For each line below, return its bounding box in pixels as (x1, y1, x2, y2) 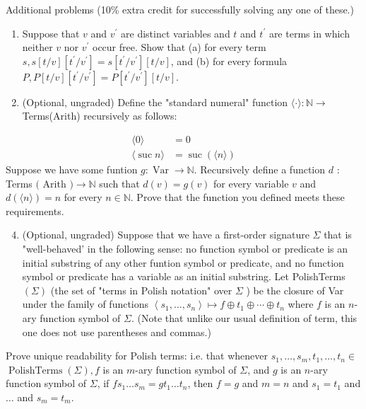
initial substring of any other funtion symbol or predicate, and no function (22, 255, 344, 270)
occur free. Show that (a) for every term (92, 40, 266, 54)
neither (22, 40, 53, 54)
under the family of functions (22, 296, 149, 311)
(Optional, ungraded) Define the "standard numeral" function (22, 94, 288, 109)
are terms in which (268, 25, 350, 40)
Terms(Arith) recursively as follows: (22, 108, 177, 123)
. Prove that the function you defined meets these (130, 190, 345, 204)
